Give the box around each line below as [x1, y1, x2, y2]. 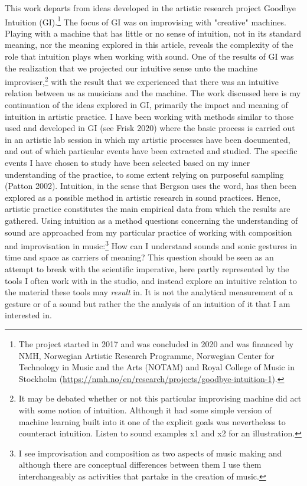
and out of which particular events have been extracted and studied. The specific [5, 145, 298, 157]
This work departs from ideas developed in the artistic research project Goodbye [5, 2, 296, 14]
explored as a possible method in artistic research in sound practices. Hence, [5, 191, 280, 203]
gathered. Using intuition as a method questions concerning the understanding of [5, 214, 298, 226]
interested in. [5, 309, 52, 321]
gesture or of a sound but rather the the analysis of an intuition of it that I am [5, 297, 290, 309]
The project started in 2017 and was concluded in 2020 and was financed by [18, 338, 294, 350]
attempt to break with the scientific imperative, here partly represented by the [5, 263, 289, 275]
